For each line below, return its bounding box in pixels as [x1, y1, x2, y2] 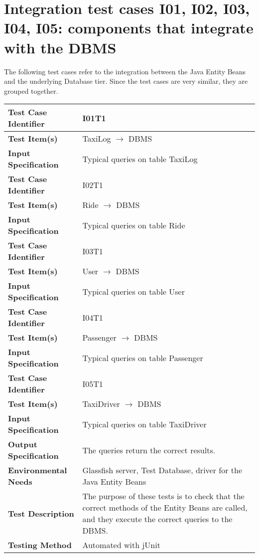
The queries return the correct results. [82, 444, 216, 456]
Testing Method [8, 539, 72, 551]
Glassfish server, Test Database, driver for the [82, 464, 243, 476]
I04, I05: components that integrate [4, 17, 254, 38]
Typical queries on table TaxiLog [82, 153, 198, 165]
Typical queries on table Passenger [82, 352, 203, 364]
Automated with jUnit [82, 539, 160, 551]
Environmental [8, 464, 67, 476]
